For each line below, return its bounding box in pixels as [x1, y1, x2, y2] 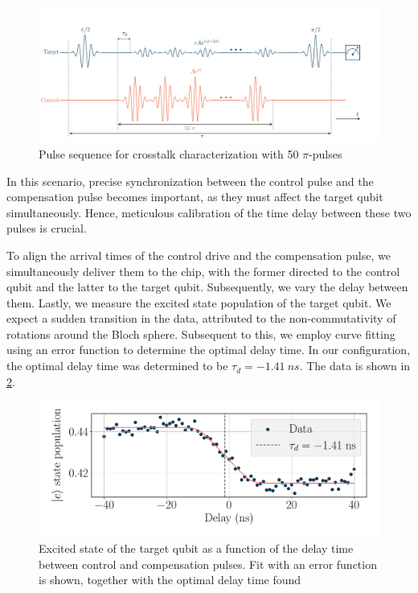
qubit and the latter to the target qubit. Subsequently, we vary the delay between [6, 278, 408, 295]
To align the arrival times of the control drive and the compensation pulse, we [6, 246, 391, 263]
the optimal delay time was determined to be [6, 357, 228, 374]
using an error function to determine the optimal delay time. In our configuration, [6, 341, 411, 358]
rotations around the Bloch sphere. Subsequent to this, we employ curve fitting [6, 325, 395, 342]
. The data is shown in [299, 357, 411, 374]
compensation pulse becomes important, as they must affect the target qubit [6, 188, 383, 205]
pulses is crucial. [6, 220, 87, 237]
